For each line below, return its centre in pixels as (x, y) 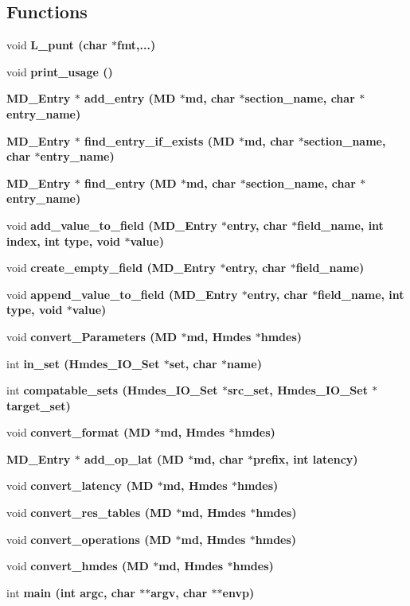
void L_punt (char (57, 45)
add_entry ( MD (130, 98)
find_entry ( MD (131, 183)
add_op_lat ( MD (134, 458)
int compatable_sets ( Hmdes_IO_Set (112, 390)
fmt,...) (136, 45)
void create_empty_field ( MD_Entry (111, 268)
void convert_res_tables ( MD (89, 513)
